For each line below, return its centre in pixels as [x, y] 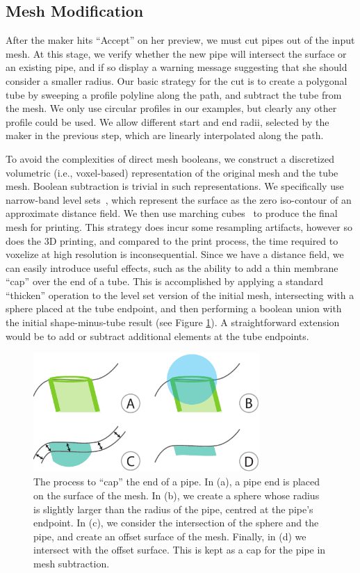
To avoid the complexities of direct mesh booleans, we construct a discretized [170, 158]
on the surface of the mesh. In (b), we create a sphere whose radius [177, 495]
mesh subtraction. [72, 563]
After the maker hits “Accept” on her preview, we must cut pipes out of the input [180, 40]
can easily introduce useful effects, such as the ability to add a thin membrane [172, 267]
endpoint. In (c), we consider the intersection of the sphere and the [176, 523]
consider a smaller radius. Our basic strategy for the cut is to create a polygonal [177, 80]
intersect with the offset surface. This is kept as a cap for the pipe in [180, 550]
